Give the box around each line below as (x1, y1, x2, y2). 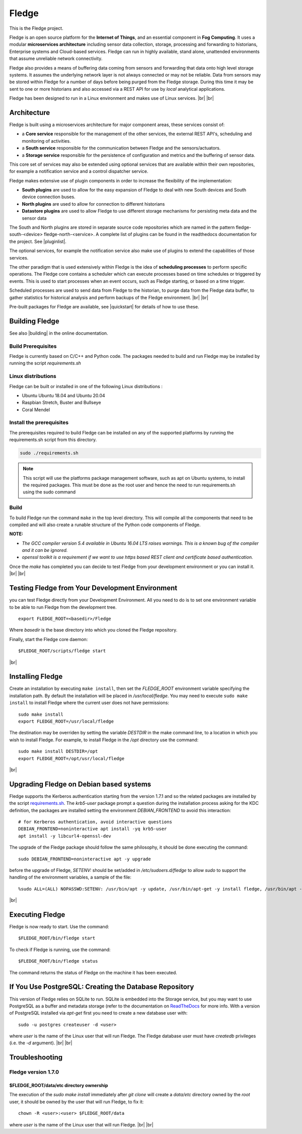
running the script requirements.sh (9, 360, 82, 366)
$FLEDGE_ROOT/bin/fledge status (18, 958, 98, 964)
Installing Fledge (9, 672, 63, 681)
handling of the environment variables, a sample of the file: (9, 874, 132, 880)
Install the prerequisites (9, 419, 69, 426)
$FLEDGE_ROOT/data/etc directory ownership (9, 1083, 108, 1089)
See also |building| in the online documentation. (9, 330, 108, 336)
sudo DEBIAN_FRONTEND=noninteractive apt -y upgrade (18, 856, 151, 862)
